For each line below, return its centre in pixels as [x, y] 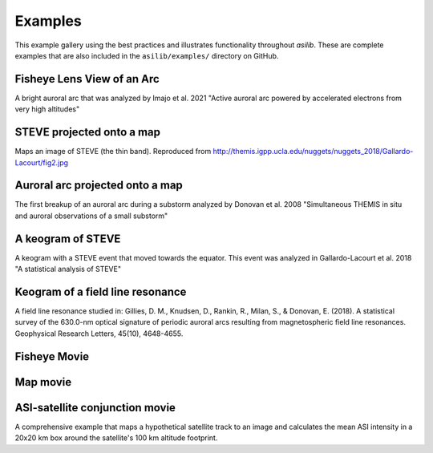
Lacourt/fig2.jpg [41, 162]
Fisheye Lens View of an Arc [87, 79]
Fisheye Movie [52, 356]
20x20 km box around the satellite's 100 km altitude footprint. [116, 438]
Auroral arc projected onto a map [99, 186]
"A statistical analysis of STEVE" [68, 269]
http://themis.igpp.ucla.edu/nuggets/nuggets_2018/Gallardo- [313, 152]
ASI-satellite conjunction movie [95, 408]
